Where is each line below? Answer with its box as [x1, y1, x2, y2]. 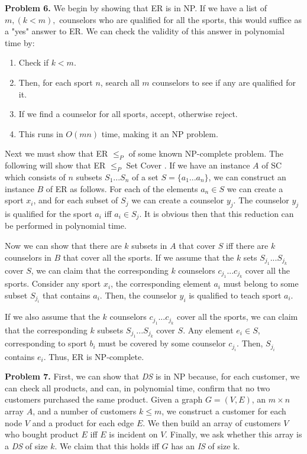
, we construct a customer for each [161, 404, 286, 417]
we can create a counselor [131, 194, 224, 206]
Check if [18, 56, 49, 69]
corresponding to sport [5, 337, 87, 349]
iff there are [226, 239, 269, 251]
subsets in [131, 239, 167, 251]
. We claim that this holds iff [54, 439, 159, 452]
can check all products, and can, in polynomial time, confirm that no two [5, 381, 270, 394]
